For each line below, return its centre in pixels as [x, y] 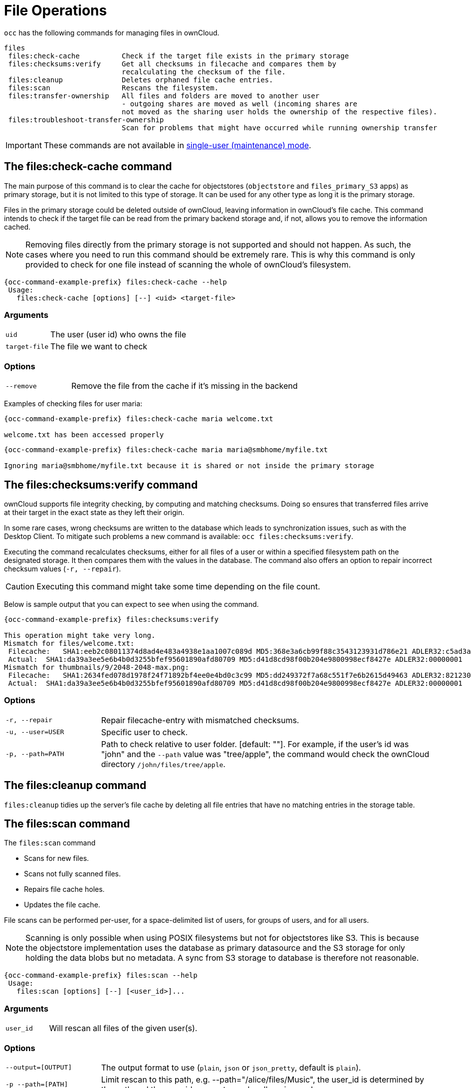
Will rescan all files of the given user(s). [123, 1028]
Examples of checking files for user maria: [73, 404]
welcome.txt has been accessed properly [84, 435]
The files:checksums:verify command [101, 485]
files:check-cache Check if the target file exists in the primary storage [179, 56]
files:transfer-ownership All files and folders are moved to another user [164, 96]
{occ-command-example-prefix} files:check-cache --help [116, 282]
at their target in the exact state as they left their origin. [94, 512]
